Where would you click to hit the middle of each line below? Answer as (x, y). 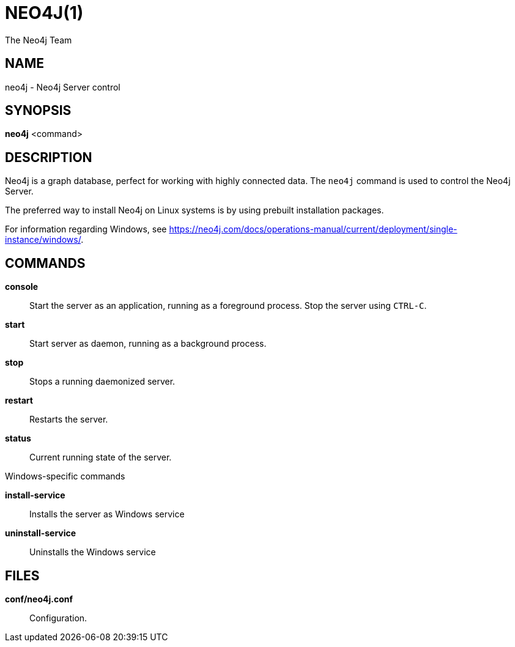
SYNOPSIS (38, 111)
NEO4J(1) (44, 13)
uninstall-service (41, 533)
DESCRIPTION (49, 157)
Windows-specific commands (65, 476)
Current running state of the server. (101, 457)
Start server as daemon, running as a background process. (148, 344)
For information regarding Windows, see (86, 229)
